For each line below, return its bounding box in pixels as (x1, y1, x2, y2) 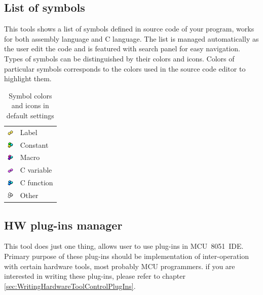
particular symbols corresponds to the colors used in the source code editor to (4, 63, 246, 74)
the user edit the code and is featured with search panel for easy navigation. (4, 43, 240, 54)
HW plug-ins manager (4, 217, 123, 233)
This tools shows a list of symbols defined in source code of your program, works (4, 23, 254, 34)
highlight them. (4, 73, 52, 84)
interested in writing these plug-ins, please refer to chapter (4, 271, 185, 281)
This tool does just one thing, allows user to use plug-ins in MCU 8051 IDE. (4, 241, 244, 251)
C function (20, 177, 53, 188)
